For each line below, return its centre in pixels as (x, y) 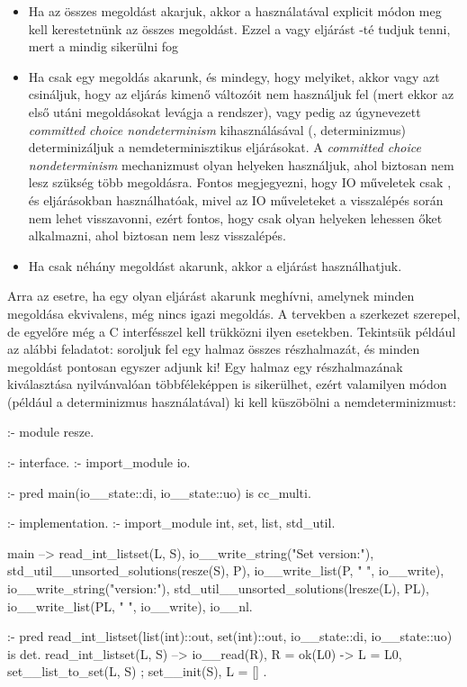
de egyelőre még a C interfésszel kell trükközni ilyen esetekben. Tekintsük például (232, 331)
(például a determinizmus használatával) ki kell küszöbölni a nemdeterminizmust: (232, 401)
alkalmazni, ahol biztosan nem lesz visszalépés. (157, 235)
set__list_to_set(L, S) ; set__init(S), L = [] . (137, 671)
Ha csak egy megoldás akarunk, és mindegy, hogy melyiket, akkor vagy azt (234, 76)
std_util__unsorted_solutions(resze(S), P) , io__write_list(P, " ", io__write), (226, 570)
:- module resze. (51, 432)
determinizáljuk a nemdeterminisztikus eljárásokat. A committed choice (225, 147)
